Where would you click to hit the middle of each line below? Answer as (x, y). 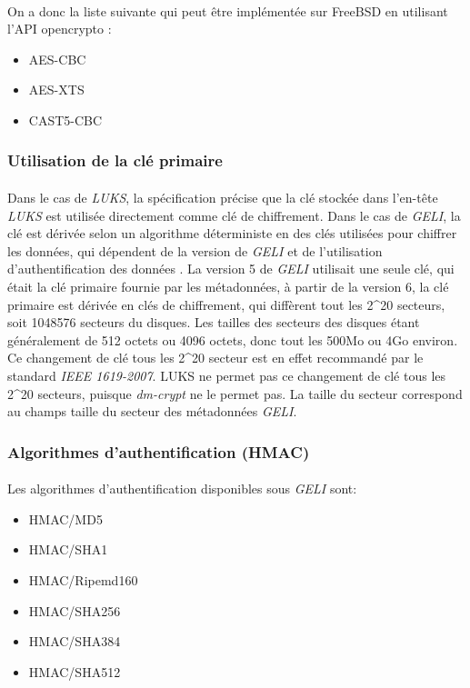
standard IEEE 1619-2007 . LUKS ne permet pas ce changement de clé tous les (227, 375)
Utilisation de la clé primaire (115, 160)
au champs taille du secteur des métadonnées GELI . (152, 411)
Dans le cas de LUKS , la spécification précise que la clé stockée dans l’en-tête (223, 197)
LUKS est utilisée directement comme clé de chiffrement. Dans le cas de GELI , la (234, 215)
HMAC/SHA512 (75, 671)
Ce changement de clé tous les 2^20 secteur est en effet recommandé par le (215, 358)
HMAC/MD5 (65, 518)
